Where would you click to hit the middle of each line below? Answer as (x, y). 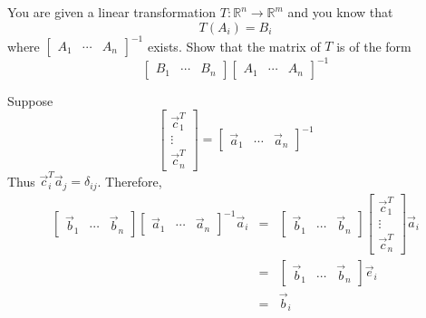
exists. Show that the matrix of (234, 46)
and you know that (340, 12)
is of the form (374, 46)
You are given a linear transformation (112, 12)
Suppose (30, 100)
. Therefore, (130, 181)
